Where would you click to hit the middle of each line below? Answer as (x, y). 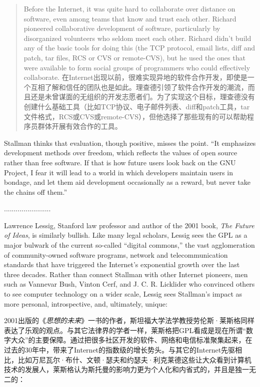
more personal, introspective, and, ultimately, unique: (86, 303)
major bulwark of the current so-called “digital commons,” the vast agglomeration (129, 245)
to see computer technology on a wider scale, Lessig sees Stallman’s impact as (123, 294)
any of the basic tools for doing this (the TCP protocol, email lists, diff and (139, 48)
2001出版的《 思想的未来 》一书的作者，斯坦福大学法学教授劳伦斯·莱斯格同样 (129, 320)
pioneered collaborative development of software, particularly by (122, 28)
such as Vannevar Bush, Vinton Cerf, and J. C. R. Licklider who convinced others (129, 284)
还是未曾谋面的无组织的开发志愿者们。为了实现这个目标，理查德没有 (143, 97)
